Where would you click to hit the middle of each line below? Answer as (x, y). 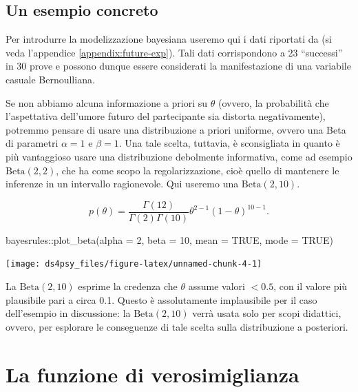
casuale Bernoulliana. (50, 79)
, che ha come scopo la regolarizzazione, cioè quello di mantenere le (198, 170)
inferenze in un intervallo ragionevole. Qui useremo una (122, 184)
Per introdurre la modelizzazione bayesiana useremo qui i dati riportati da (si (169, 39)
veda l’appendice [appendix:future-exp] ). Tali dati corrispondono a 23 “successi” (174, 52)
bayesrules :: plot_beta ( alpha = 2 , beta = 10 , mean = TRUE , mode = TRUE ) (169, 239)
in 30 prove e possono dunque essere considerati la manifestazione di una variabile (178, 66)
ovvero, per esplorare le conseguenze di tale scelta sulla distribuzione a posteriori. (177, 326)
